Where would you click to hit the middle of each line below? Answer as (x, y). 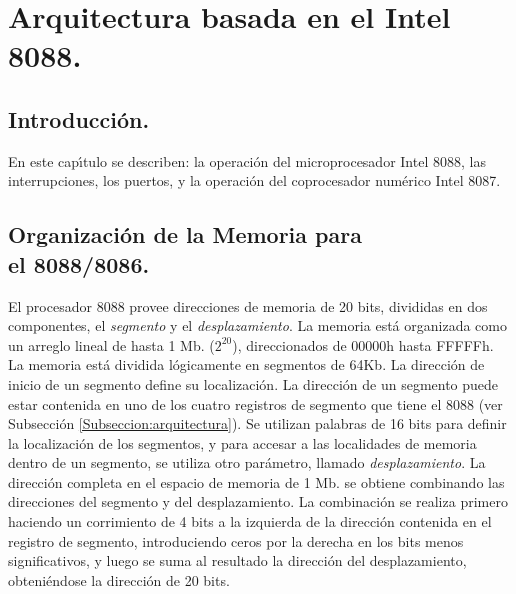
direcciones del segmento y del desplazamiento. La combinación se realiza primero (258, 501)
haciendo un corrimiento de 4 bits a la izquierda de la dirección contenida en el (250, 521)
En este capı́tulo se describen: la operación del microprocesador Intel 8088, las (247, 160)
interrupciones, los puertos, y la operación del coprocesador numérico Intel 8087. (254, 180)
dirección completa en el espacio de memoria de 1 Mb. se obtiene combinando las (256, 481)
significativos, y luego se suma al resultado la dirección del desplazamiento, (237, 560)
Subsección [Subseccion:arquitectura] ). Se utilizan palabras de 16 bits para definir (257, 423)
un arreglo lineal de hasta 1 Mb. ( (111, 344)
